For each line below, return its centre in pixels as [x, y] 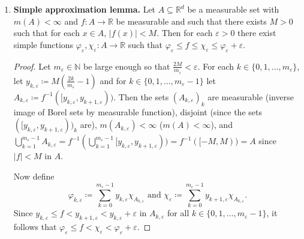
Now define [34, 176]
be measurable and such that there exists [191, 21]
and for [113, 80]
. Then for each [185, 33]
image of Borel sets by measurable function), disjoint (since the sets [138, 111]
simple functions [43, 44]
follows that [35, 226]
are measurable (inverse [251, 96]
